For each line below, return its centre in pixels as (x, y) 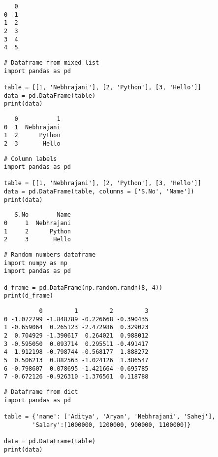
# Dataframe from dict (41, 392)
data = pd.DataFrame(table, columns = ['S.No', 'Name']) (99, 192)
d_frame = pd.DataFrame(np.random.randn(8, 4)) (83, 287)
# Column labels (31, 159)
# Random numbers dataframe (50, 255)
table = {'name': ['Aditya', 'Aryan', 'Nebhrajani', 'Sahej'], (110, 416)
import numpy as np (36, 263)
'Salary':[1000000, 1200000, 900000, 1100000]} (111, 425)
